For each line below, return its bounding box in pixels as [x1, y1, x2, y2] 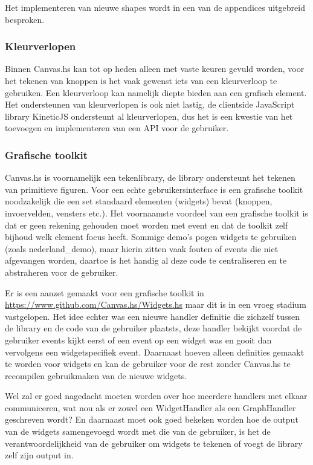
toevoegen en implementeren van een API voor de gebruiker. [5, 122, 229, 134]
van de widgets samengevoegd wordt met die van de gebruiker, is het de [5, 425, 271, 438]
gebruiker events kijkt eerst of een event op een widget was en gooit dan [5, 333, 272, 346]
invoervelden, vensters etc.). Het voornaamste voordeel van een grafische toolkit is [5, 206, 308, 219]
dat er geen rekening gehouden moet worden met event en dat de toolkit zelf [5, 218, 288, 231]
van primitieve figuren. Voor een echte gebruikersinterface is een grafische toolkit [5, 183, 303, 195]
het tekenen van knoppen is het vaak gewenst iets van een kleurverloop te [5, 74, 277, 86]
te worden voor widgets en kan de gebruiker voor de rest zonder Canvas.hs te [5, 357, 291, 370]
